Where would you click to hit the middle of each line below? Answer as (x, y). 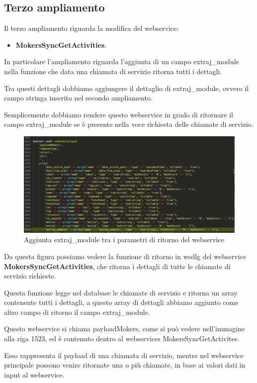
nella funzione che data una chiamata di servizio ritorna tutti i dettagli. (113, 71)
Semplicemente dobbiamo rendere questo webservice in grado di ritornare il (119, 114)
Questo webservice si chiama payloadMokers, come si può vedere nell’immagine (125, 329)
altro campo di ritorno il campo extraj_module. (77, 312)
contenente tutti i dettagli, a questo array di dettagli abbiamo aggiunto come (121, 302)
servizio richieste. (30, 276)
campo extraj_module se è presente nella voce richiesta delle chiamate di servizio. (129, 124)
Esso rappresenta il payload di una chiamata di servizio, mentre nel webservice (124, 355)
